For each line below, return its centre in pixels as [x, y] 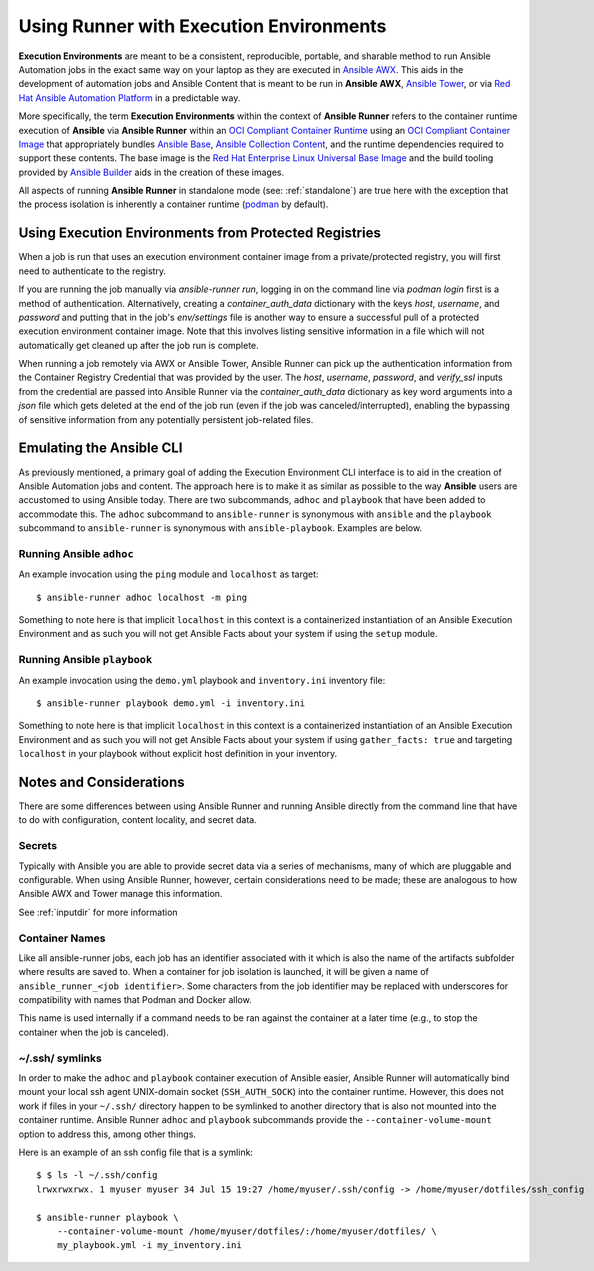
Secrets [38, 846]
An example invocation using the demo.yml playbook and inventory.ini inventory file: [202, 680]
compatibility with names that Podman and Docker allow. [135, 1000]
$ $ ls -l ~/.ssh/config [97, 1175]
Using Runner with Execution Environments [202, 26]
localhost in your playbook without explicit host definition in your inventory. [178, 754]
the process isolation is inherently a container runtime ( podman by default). [173, 204]
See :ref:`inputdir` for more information [98, 912]
